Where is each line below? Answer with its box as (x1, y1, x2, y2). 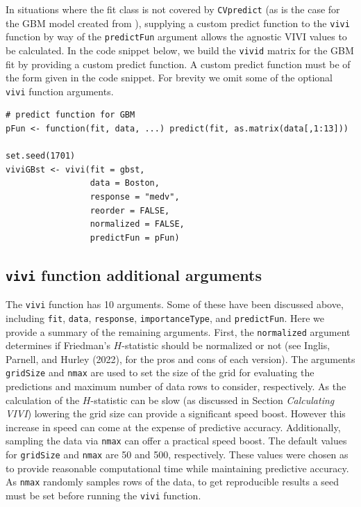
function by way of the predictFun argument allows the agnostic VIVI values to (6, 29, 347, 44)
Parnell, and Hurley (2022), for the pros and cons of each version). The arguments (6, 351, 355, 366)
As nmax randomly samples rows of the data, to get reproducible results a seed (6, 474, 339, 489)
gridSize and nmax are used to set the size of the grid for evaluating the (6, 365, 314, 380)
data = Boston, (90, 178, 160, 188)
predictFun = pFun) (90, 232, 180, 243)
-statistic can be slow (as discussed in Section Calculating (90, 392, 335, 407)
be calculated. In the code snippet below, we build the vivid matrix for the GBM (6, 42, 354, 57)
